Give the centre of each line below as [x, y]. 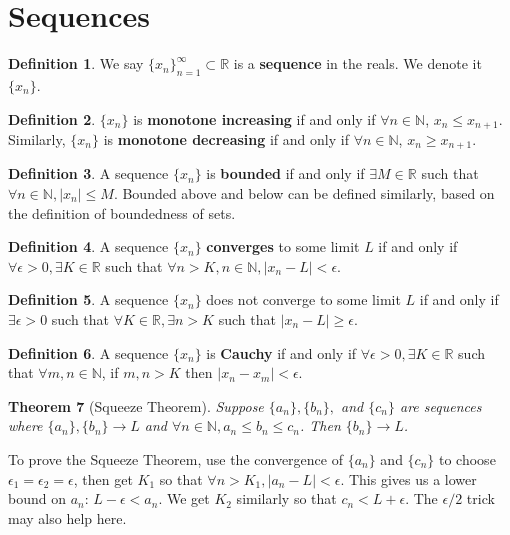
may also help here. [67, 517]
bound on [37, 498]
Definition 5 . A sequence [88, 299]
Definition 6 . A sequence [88, 352]
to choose [467, 458]
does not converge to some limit [303, 299]
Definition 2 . [52, 118]
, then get [103, 478]
